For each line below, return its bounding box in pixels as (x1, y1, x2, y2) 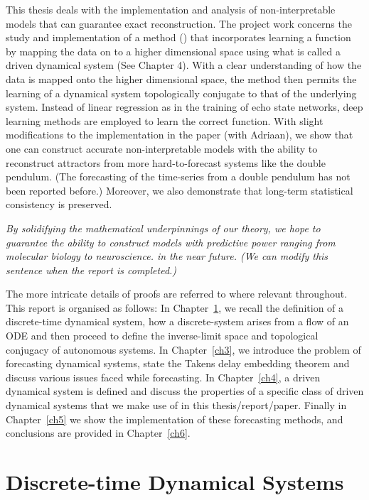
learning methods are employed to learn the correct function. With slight (6, 113, 323, 128)
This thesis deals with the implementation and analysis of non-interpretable (6, 2, 336, 16)
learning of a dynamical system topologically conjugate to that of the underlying (6, 85, 357, 100)
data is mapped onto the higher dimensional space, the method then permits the (6, 71, 357, 86)
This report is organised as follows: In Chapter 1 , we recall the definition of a (6, 300, 344, 315)
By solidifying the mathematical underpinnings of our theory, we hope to (6, 220, 321, 235)
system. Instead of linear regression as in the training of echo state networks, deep (6, 99, 363, 114)
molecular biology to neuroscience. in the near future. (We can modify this (6, 249, 328, 263)
